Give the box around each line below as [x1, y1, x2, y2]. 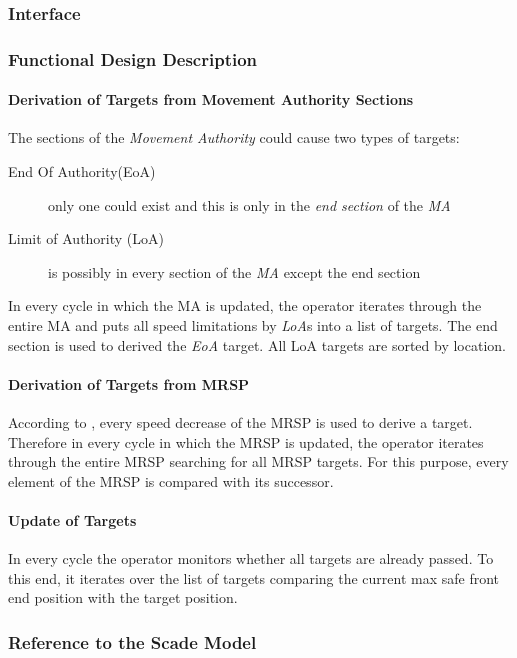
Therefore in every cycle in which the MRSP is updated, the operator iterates [8, 431, 484, 452]
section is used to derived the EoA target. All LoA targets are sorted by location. [8, 334, 506, 355]
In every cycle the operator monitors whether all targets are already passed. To [8, 548, 494, 569]
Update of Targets [8, 510, 137, 530]
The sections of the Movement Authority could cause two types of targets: [8, 127, 460, 148]
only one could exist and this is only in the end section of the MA [48, 194, 451, 215]
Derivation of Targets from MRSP [8, 373, 250, 394]
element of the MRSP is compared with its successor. [8, 470, 334, 491]
